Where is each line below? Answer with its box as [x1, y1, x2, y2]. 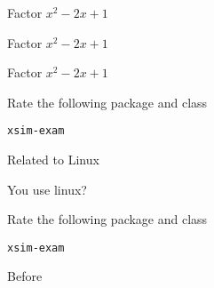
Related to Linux [7, 150, 99, 169]
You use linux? [7, 180, 87, 198]
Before [7, 267, 43, 285]
